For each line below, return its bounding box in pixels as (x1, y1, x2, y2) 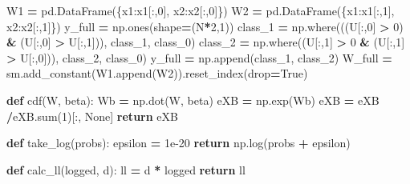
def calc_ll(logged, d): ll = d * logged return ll (6, 161, 246, 178)
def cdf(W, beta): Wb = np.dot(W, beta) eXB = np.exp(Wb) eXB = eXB (6, 91, 380, 108)
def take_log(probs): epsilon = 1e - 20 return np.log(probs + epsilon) (6, 134, 351, 151)
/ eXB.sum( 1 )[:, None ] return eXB (6, 107, 178, 124)
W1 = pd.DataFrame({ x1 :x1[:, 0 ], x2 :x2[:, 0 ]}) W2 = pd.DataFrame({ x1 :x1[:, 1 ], (6, 2, 395, 18)
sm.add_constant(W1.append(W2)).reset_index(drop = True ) (6, 65, 308, 82)
